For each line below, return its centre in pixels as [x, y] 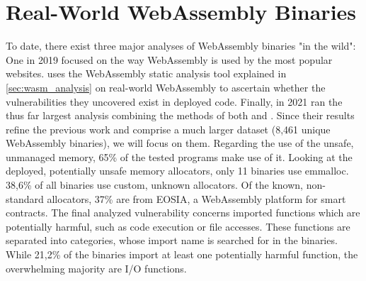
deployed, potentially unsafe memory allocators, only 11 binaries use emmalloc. [177, 171]
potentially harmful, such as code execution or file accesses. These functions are [178, 226]
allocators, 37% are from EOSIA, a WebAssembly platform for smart [196, 198]
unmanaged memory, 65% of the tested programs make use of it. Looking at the [179, 156]
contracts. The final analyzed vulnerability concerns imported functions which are [183, 213]
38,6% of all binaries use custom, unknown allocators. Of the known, [155, 185]
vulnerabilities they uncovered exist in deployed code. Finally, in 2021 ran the [174, 101]
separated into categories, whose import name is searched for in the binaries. [172, 240]
